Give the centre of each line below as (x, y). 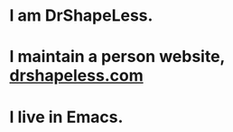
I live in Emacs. (66, 117)
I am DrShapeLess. (81, 16)
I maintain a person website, (117, 57)
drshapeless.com (76, 76)
